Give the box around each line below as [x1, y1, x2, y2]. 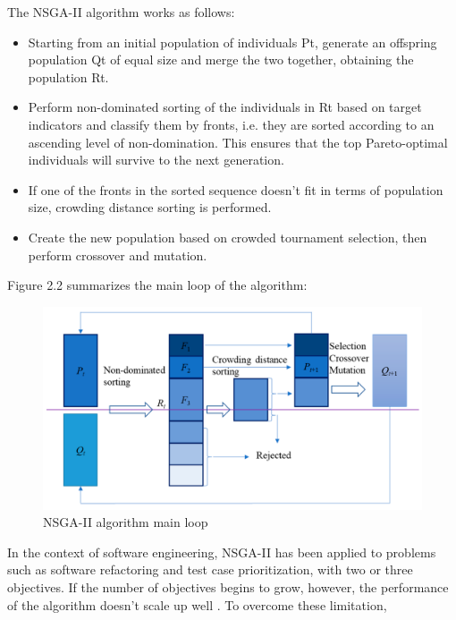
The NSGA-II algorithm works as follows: [7, 3, 235, 21]
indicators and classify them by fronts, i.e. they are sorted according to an [28, 115, 435, 133]
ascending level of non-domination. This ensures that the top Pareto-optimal [28, 132, 448, 151]
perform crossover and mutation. [28, 245, 207, 264]
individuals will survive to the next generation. [28, 150, 284, 169]
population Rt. [28, 67, 109, 86]
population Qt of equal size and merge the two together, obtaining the [28, 50, 414, 69]
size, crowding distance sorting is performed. [28, 198, 272, 217]
